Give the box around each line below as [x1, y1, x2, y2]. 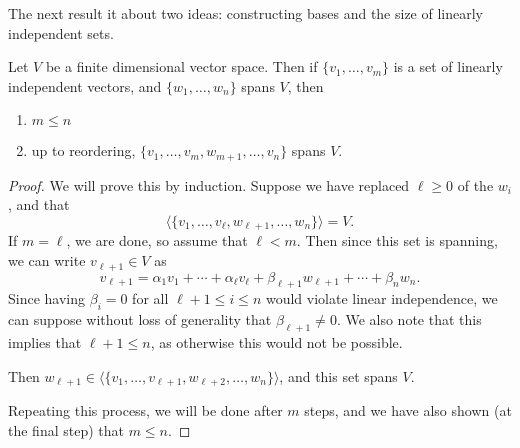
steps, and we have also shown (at [304, 399, 512, 420]
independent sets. [8, 22, 114, 43]
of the [457, 174, 494, 195]
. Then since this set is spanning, [296, 230, 498, 251]
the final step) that [8, 419, 124, 440]
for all [132, 288, 169, 309]
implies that [8, 331, 82, 352]
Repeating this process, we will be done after [8, 399, 283, 420]
